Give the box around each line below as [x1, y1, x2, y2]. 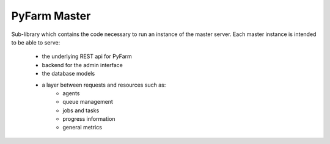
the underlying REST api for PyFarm [42, 52, 133, 60]
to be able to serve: [11, 38, 61, 46]
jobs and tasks [62, 107, 100, 114]
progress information [62, 115, 116, 123]
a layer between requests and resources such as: [42, 81, 166, 88]
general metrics [62, 124, 102, 131]
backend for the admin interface [42, 61, 123, 68]
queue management [62, 98, 113, 106]
